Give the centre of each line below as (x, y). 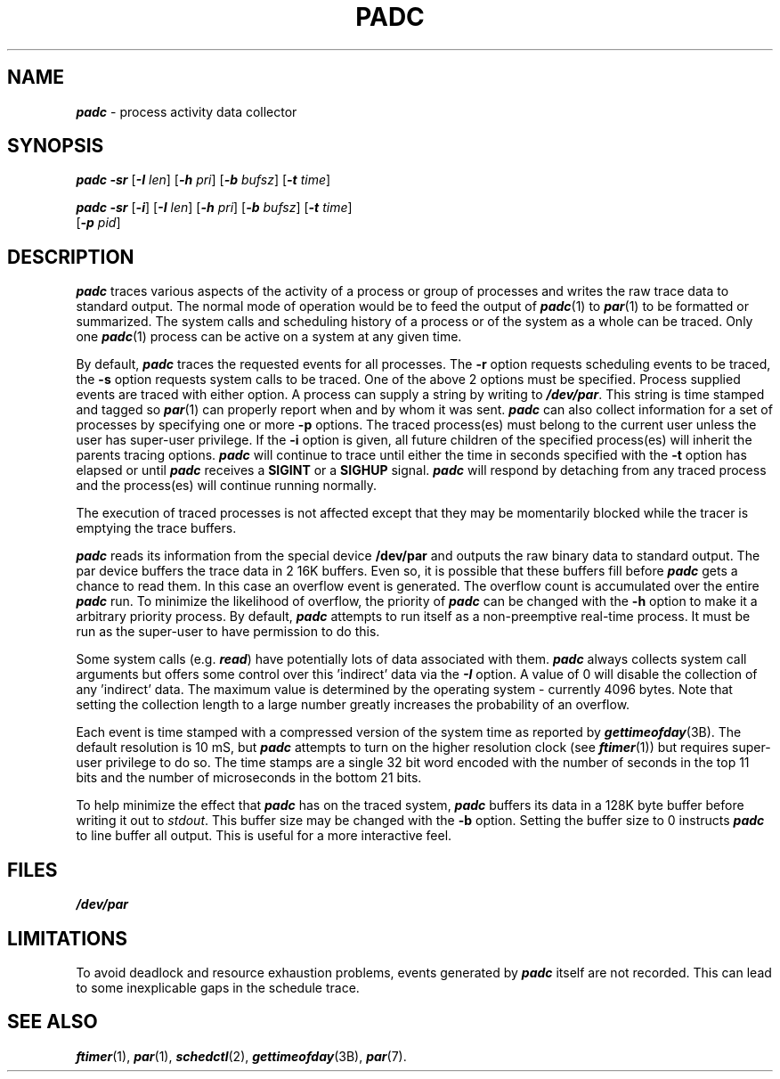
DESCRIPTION (71, 257)
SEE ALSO (53, 1022)
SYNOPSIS (56, 146)
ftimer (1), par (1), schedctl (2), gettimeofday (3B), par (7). (241, 1056)
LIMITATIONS (68, 938)
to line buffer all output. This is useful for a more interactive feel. (264, 836)
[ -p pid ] (98, 223)
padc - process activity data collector (187, 111)
